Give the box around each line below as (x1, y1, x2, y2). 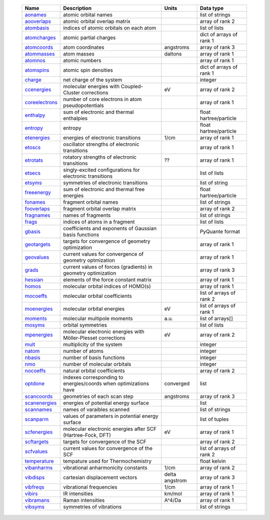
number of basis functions (63, 354, 125, 361)
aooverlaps (24, 18, 51, 25)
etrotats (24, 157, 43, 164)
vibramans (24, 497, 50, 503)
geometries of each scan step (63, 393, 133, 400)
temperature (24, 458, 54, 464)
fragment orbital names (63, 199, 118, 205)
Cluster (63, 89, 80, 96)
